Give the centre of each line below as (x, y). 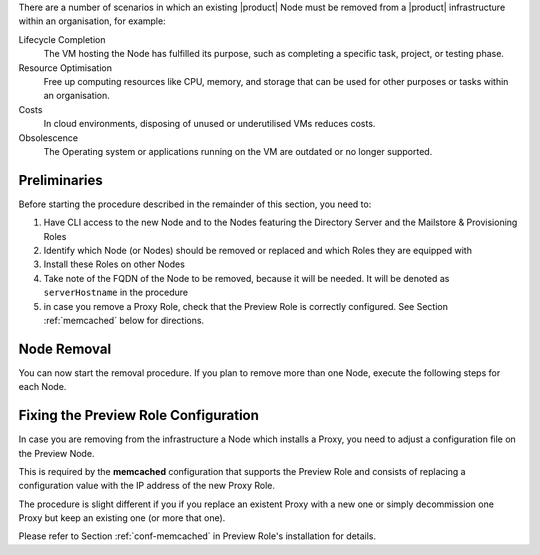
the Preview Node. (56, 453)
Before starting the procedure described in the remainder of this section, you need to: (195, 204)
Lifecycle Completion (62, 39)
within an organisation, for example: (92, 21)
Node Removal (65, 348)
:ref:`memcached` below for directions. (124, 320)
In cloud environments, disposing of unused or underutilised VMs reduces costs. (209, 124)
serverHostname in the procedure (116, 292)
